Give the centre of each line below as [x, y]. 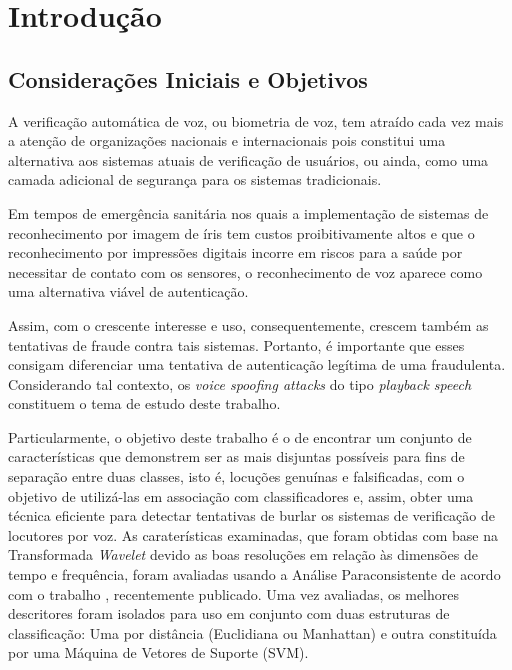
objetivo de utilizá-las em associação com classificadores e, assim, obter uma [241, 495]
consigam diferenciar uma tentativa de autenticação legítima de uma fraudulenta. [257, 364]
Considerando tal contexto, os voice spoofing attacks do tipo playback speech [240, 383]
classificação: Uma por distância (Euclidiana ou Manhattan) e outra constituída [252, 632]
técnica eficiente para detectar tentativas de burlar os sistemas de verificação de [252, 515]
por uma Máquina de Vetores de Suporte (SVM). [158, 652]
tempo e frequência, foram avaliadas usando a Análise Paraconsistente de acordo [254, 574]
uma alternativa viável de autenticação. [128, 291]
